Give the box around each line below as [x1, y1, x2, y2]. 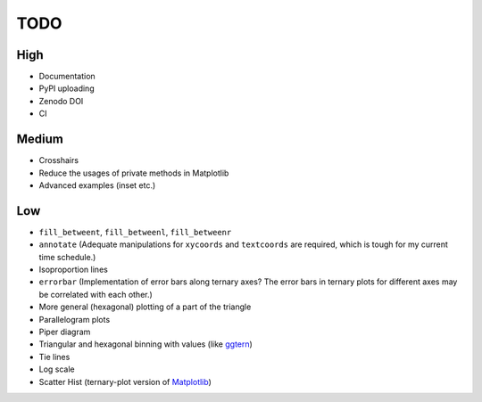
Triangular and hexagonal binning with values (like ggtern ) [38, 339, 253, 349]
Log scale [38, 364, 75, 374]
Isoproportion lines [38, 264, 109, 275]
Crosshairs [38, 155, 79, 166]
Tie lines [38, 351, 71, 362]
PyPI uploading [38, 83, 95, 94]
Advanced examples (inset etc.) [38, 179, 156, 191]
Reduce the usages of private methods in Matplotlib [38, 168, 229, 178]
